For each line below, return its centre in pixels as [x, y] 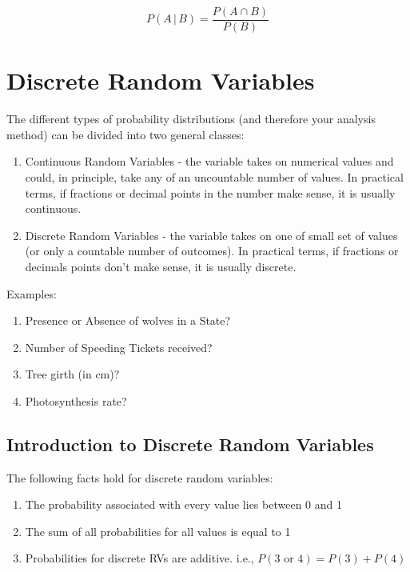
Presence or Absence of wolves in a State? [128, 320]
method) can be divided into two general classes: [125, 134]
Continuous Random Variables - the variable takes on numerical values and [209, 161]
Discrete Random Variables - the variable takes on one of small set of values [211, 235]
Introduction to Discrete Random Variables [190, 444]
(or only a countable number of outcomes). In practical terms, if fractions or [212, 251]
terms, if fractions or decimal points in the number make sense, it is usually [210, 192]
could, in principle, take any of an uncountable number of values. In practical [214, 176]
